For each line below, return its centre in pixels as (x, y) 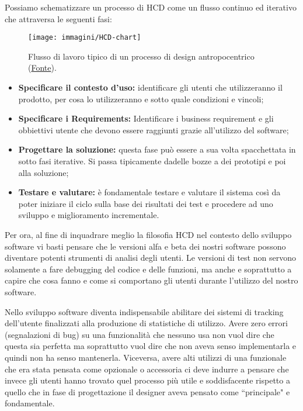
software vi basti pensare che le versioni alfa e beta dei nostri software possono (145, 246)
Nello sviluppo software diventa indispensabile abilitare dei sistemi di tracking (144, 311)
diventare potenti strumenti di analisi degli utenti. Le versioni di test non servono (150, 258)
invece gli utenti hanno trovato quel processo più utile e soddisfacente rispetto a (147, 380)
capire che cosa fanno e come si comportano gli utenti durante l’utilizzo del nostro (151, 280)
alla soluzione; (43, 172)
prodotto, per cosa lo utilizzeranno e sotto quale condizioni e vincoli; (141, 99)
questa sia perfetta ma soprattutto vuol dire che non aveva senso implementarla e (151, 346)
